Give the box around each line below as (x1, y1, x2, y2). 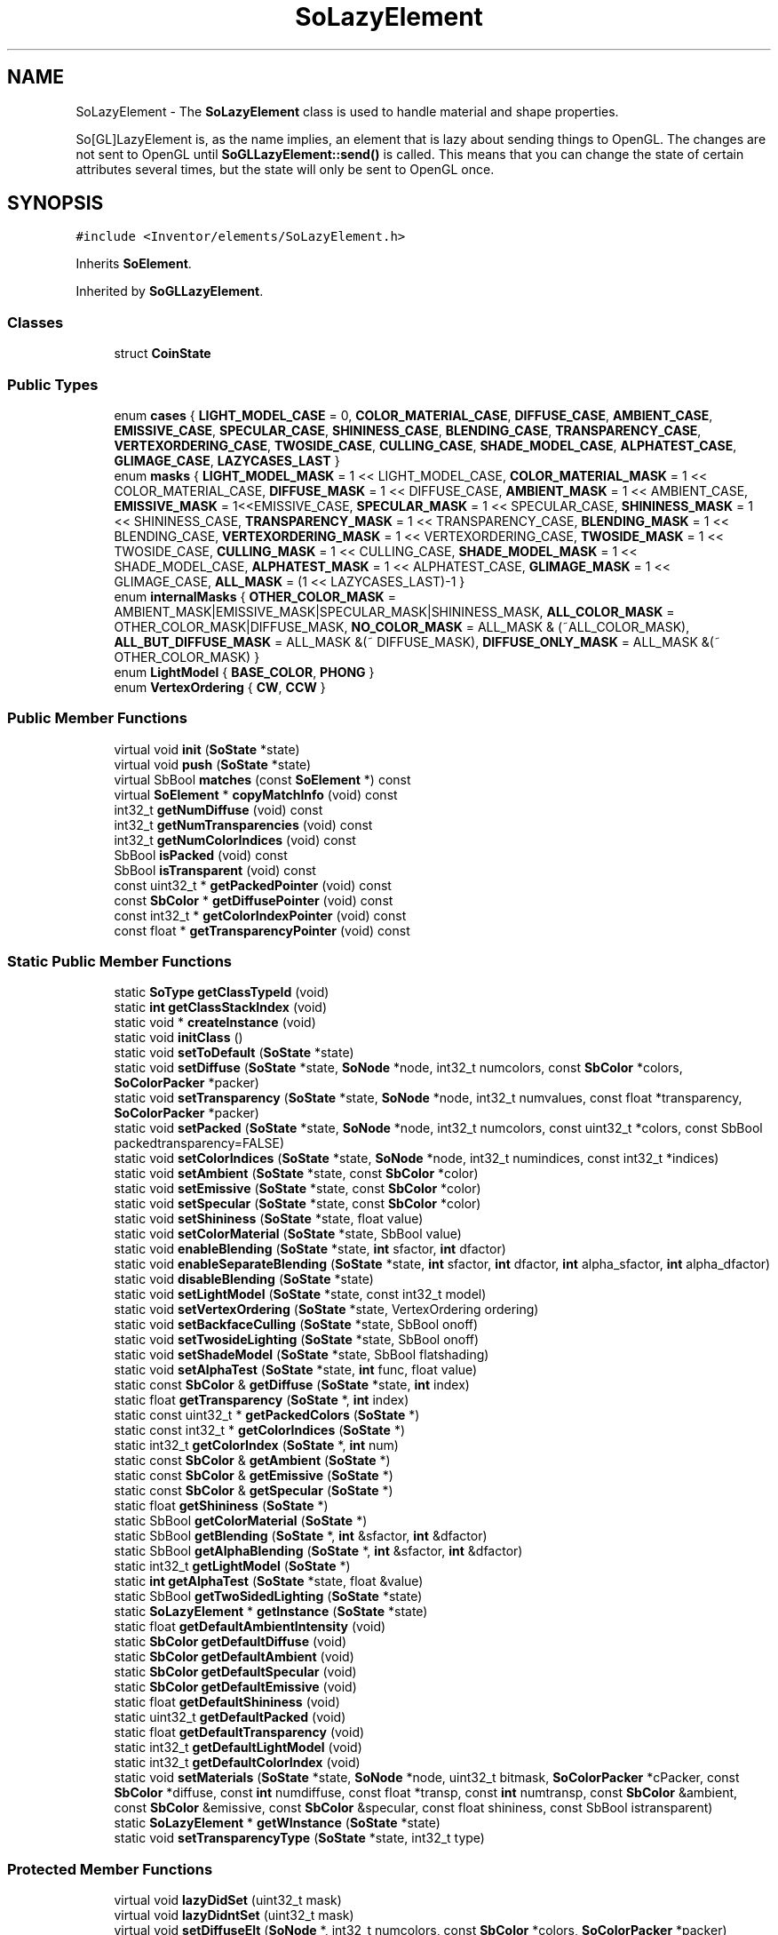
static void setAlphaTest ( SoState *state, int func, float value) (114, 1362, 478, 1378)
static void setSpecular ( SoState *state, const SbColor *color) (114, 1196, 481, 1212)
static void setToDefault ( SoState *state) (114, 1045, 354, 1061)
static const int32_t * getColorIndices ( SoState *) (114, 1422, 405, 1438)
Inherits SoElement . (75, 256, 192, 272)
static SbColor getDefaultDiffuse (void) (114, 1634, 347, 1650)
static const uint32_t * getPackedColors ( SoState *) (114, 1407, 420, 1423)
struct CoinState (114, 346, 211, 362)
